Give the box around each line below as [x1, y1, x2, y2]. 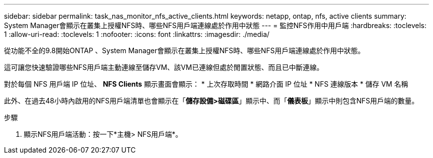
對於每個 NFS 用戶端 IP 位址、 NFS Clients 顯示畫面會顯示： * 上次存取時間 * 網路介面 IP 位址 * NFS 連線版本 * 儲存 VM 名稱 [4, 80, 408, 88]
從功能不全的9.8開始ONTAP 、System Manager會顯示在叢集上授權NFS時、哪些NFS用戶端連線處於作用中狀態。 [4, 46, 365, 55]
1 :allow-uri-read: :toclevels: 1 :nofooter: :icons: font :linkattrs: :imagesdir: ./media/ [4, 30, 270, 38]
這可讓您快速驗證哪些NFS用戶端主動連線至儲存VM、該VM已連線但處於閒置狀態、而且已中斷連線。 [4, 63, 324, 71]
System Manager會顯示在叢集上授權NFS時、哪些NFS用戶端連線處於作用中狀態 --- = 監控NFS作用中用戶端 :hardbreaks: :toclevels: [4, 21, 427, 30]
